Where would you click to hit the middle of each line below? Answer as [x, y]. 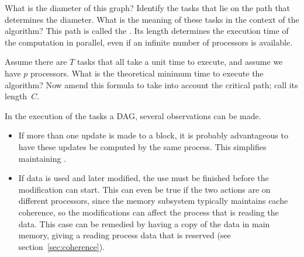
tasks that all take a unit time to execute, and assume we [180, 62]
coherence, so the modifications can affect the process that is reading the [148, 212]
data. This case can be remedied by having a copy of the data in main [144, 223]
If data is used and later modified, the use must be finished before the [144, 178]
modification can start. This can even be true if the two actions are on [144, 189]
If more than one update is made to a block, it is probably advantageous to [153, 135]
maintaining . [42, 158]
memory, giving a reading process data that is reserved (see [125, 235]
